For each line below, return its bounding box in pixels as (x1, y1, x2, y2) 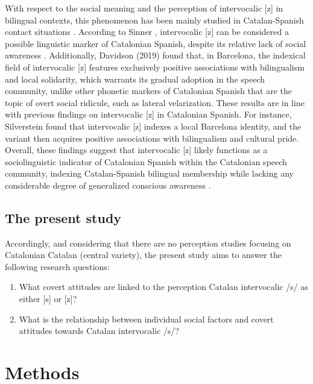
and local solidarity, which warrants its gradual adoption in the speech (5, 72, 265, 85)
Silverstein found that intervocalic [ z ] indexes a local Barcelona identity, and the (5, 119, 302, 132)
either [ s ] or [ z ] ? (19, 292, 77, 305)
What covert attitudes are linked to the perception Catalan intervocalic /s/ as (19, 280, 308, 293)
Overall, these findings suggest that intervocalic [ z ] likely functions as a (5, 143, 268, 156)
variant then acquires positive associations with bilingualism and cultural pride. (5, 131, 299, 144)
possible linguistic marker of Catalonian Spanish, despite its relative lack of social (5, 37, 306, 49)
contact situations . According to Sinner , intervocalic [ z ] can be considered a (5, 25, 289, 38)
